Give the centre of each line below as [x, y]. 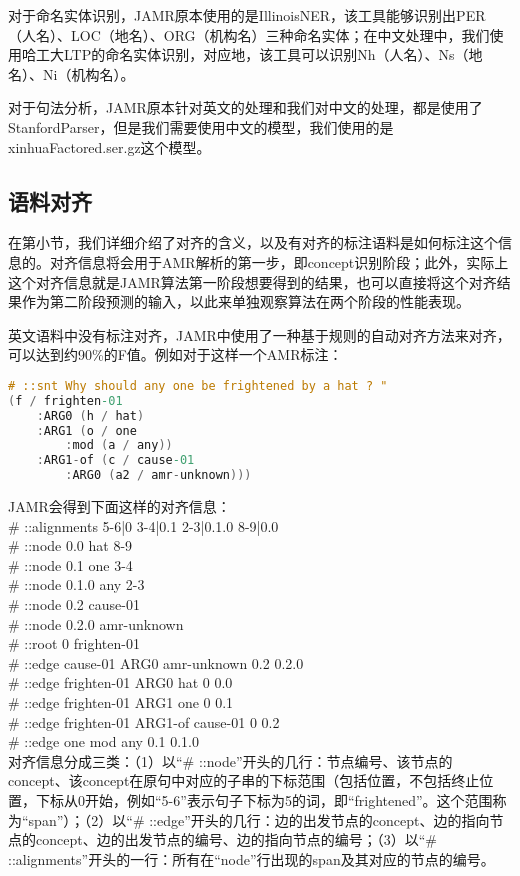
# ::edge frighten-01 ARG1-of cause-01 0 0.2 [144, 721]
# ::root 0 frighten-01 [74, 643]
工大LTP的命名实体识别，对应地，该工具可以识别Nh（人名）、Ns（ [252, 54]
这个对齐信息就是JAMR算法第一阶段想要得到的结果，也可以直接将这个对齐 [252, 281]
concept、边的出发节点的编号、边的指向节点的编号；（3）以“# [236, 839]
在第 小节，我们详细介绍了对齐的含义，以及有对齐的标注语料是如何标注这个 [253, 242]
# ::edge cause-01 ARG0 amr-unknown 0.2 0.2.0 [156, 662]
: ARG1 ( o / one [86, 430]
